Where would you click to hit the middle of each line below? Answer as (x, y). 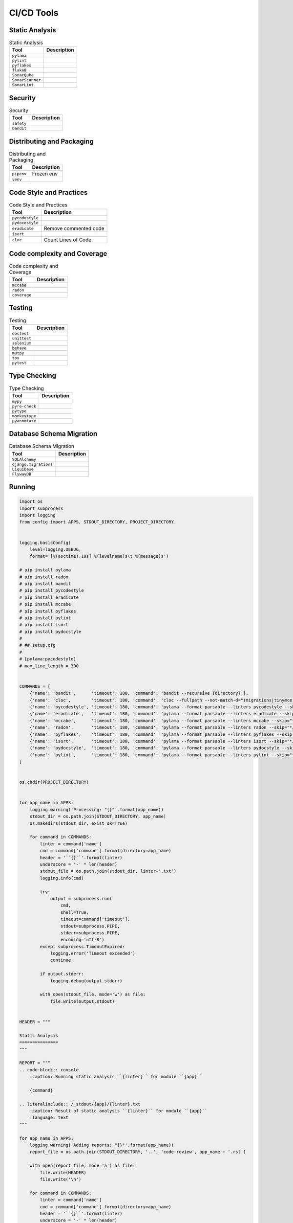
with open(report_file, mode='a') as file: (82, 1166)
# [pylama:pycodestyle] (48, 659)
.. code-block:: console (49, 1070)
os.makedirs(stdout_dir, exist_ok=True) (79, 823)
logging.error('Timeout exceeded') (93, 953)
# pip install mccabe (45, 604)
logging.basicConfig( (45, 543)
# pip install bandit (45, 584)
